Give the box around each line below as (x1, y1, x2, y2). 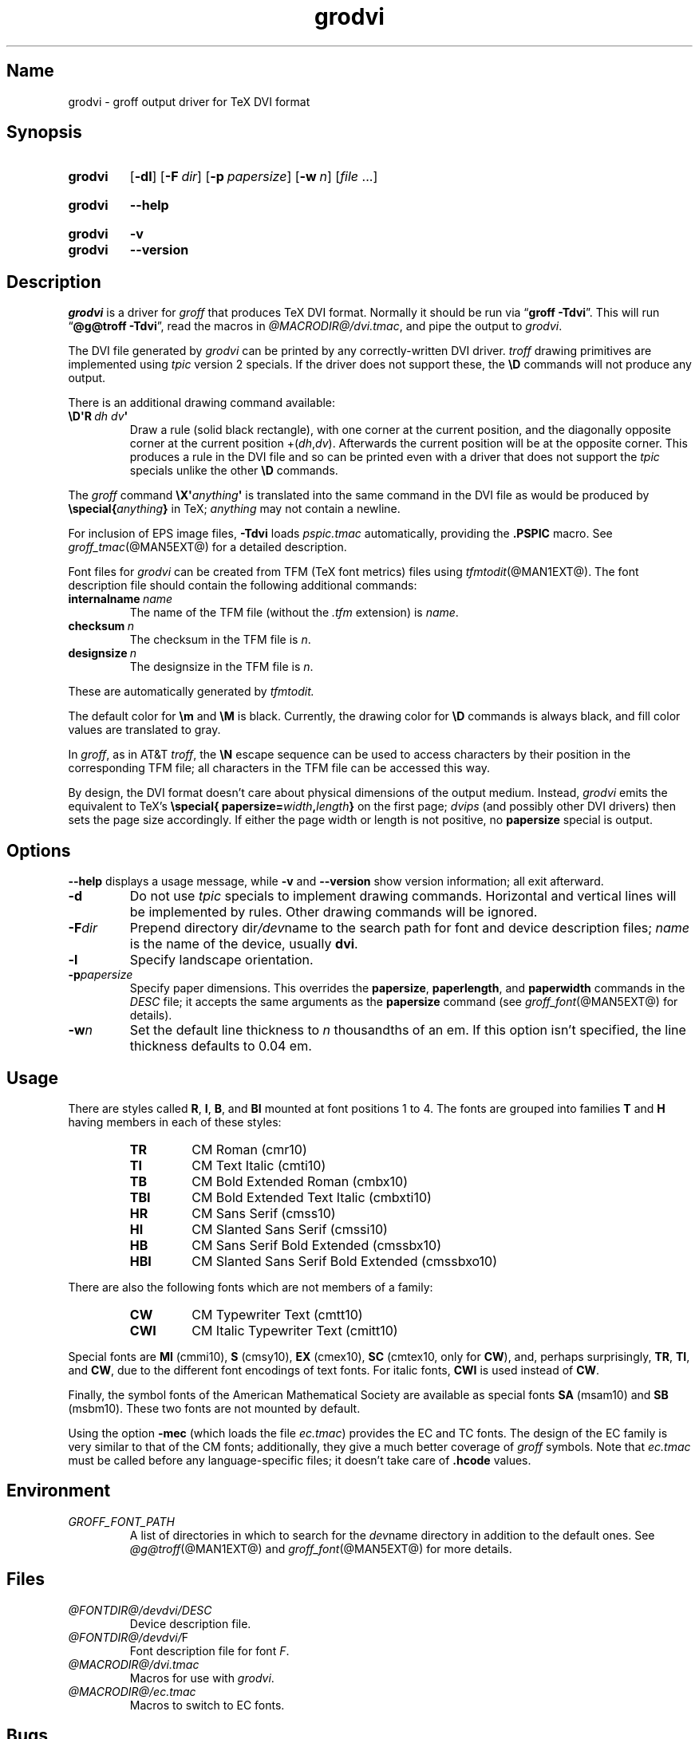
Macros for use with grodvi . (129, 1670, 274, 1685)
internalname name (68, 592, 173, 606)
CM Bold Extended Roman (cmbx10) (192, 1173, 409, 1189)
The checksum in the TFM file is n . (129, 633, 311, 647)
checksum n (68, 619, 134, 633)
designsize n (68, 646, 137, 661)
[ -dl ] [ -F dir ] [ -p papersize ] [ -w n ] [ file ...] (129, 168, 378, 185)
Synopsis (6, 122, 82, 143)
